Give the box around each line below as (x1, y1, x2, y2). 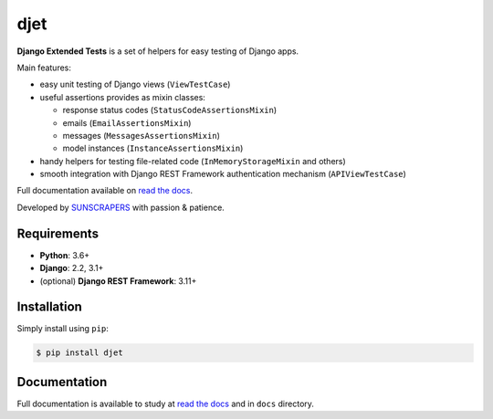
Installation (16, 299, 82, 315)
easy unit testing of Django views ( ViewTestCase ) (39, 79, 231, 90)
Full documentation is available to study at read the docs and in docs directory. (16, 398, 315, 409)
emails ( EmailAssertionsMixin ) (62, 117, 192, 128)
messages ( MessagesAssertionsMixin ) (62, 130, 221, 141)
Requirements (16, 225, 100, 241)
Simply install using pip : (16, 323, 109, 334)
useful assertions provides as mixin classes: (39, 91, 205, 102)
